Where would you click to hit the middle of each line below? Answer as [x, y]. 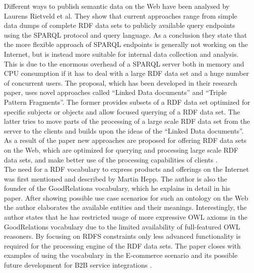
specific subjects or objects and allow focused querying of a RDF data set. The [122, 111]
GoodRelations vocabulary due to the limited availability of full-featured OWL [122, 226]
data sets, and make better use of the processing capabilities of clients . [111, 159]
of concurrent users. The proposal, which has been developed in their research [121, 82]
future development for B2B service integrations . [78, 265]
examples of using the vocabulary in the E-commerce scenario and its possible [121, 255]
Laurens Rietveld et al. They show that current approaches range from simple [121, 15]
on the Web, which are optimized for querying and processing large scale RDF [121, 149]
